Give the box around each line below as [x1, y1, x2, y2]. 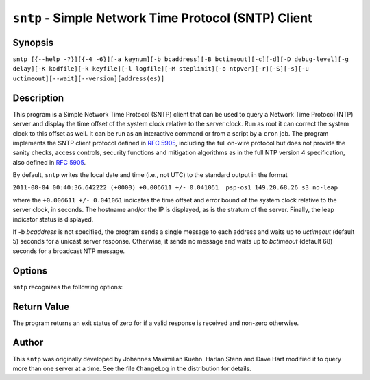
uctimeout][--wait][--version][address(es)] [12, 74, 165, 82]
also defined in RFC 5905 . [12, 158, 86, 166]
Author [12, 337, 44, 348]
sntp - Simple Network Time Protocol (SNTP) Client [12, 10, 312, 25]
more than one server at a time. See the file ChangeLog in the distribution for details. [12, 364, 251, 372]
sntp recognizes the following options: [12, 283, 123, 291]
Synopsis [12, 36, 54, 48]
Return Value [12, 300, 70, 312]
